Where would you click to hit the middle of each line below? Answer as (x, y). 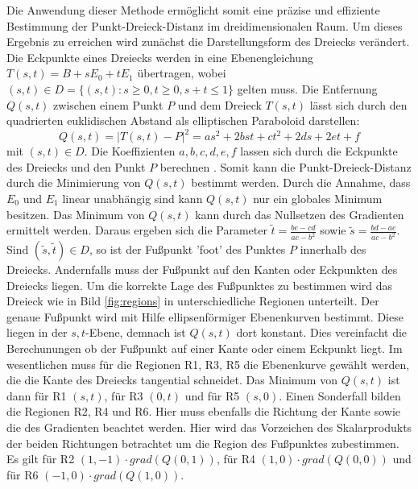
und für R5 (212, 395)
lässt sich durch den (358, 104)
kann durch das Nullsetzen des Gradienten (300, 214)
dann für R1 (37, 395)
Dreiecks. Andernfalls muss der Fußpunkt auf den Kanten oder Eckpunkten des (202, 269)
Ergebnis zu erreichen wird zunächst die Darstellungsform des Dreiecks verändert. (208, 41)
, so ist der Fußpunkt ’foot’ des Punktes (187, 249)
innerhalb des (333, 249)
